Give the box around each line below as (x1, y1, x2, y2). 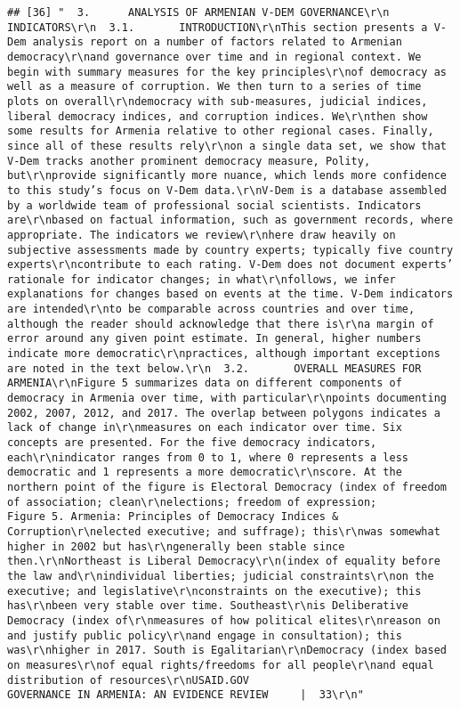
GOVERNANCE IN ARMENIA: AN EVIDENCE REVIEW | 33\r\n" (7, 688, 364, 702)
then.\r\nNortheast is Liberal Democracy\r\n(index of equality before (7, 555, 440, 568)
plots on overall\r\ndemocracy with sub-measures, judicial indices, (7, 94, 428, 108)
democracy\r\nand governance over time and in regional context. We (7, 50, 422, 63)
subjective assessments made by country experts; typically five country (7, 243, 454, 256)
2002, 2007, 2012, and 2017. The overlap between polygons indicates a (7, 406, 440, 419)
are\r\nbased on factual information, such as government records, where (7, 214, 454, 227)
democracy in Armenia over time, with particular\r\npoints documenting (7, 392, 447, 405)
